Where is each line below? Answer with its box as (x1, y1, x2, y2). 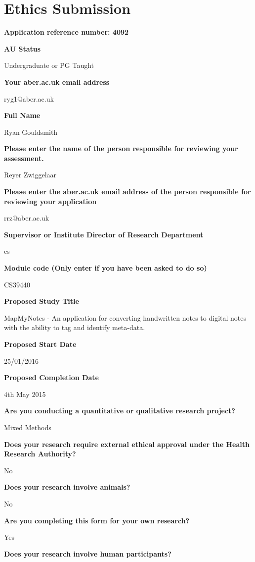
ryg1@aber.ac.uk (4, 93, 54, 104)
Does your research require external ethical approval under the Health (4, 439, 250, 449)
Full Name (4, 110, 41, 120)
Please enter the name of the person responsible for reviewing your (4, 143, 238, 154)
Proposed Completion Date (4, 372, 99, 383)
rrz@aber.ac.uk (4, 213, 49, 223)
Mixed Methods (4, 422, 51, 432)
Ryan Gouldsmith (4, 126, 58, 137)
